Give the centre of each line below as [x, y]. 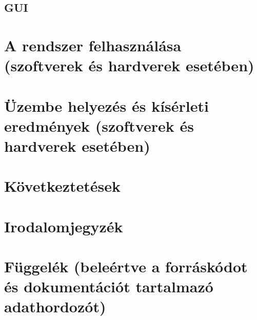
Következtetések [63, 186]
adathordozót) [55, 306]
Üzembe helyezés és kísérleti [106, 105]
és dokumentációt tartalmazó [109, 286]
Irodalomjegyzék [64, 226]
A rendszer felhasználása [93, 45]
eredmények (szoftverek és [99, 125]
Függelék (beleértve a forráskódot [126, 266]
